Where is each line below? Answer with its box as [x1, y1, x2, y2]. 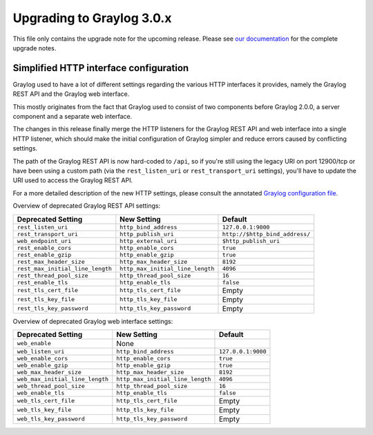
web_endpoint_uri [17, 237, 72, 244]
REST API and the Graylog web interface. [12, 90, 130, 98]
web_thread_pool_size [17, 382, 86, 389]
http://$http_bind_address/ [222, 230, 311, 238]
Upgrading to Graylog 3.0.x [12, 10, 172, 26]
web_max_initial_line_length [17, 375, 109, 383]
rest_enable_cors [17, 244, 72, 251]
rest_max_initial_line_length [17, 264, 112, 272]
